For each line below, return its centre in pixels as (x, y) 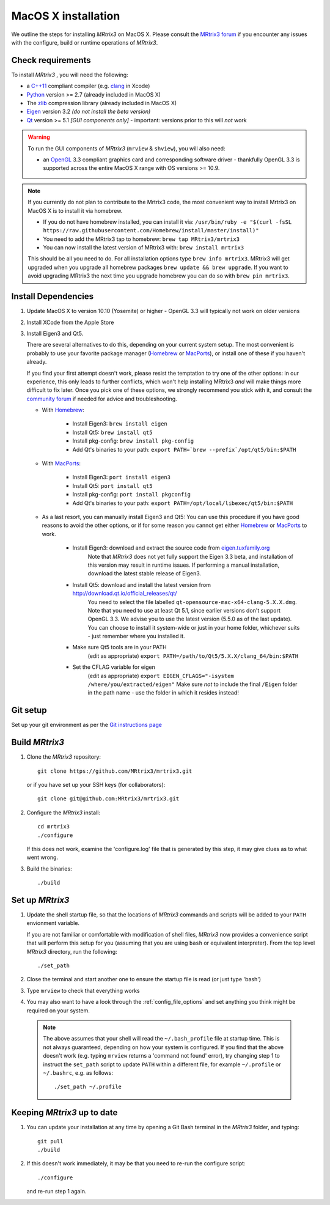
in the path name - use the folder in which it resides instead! (163, 693)
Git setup (29, 710)
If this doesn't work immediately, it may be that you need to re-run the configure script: (136, 1163)
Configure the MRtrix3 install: (64, 813)
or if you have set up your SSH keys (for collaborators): (96, 785)
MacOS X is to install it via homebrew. (75, 210)
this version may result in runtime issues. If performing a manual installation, (184, 565)
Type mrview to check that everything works (83, 990)
